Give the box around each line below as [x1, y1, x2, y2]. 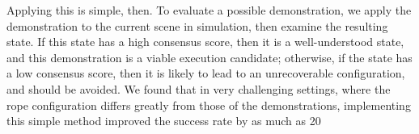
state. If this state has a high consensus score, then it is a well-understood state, [6, 33, 404, 50]
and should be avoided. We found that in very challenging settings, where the [6, 80, 391, 97]
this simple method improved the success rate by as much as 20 [6, 112, 321, 129]
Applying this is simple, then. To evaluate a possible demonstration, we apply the [6, 2, 412, 18]
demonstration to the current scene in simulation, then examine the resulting [6, 17, 388, 34]
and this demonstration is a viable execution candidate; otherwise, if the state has [6, 48, 413, 65]
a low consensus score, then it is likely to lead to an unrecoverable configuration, [6, 65, 405, 82]
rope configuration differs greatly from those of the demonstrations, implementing [6, 96, 411, 113]
